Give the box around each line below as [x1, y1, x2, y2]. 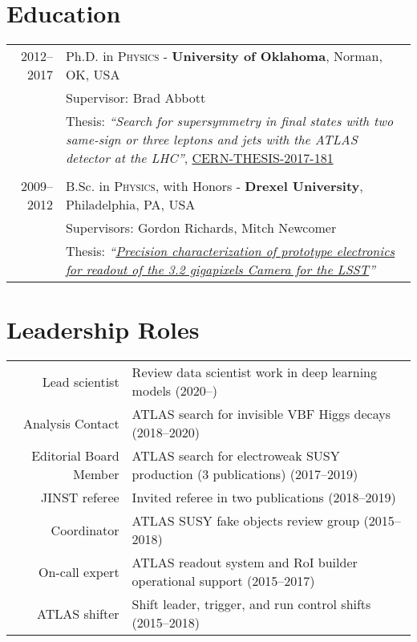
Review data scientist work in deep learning [132, 363, 377, 382]
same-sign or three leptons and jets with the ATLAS [65, 130, 358, 149]
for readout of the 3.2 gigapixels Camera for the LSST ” [65, 260, 375, 279]
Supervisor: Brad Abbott [65, 88, 206, 108]
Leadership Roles [6, 313, 200, 346]
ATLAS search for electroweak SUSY [132, 446, 340, 465]
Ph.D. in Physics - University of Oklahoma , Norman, [65, 47, 383, 66]
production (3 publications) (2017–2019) [132, 465, 358, 484]
